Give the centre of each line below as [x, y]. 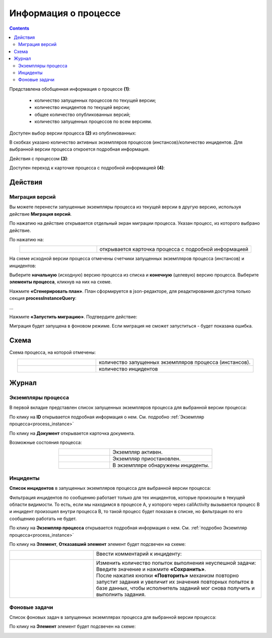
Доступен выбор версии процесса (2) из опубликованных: [73, 133]
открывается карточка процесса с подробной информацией [174, 249]
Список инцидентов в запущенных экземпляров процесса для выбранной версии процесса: [110, 488]
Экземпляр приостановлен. [147, 459]
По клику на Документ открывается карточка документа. [72, 433]
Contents [19, 28]
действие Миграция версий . [41, 214]
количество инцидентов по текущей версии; [82, 107]
